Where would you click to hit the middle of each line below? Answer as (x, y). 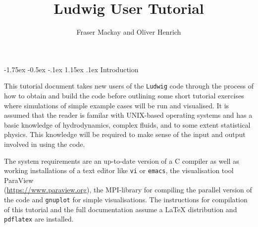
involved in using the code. (45, 144)
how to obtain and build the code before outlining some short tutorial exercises (124, 95)
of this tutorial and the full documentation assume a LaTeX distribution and (121, 209)
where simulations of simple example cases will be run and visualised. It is (117, 105)
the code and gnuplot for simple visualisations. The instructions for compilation (126, 199)
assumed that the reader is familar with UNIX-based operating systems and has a (128, 115)
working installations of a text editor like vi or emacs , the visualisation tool (119, 170)
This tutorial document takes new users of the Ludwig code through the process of (129, 86)
